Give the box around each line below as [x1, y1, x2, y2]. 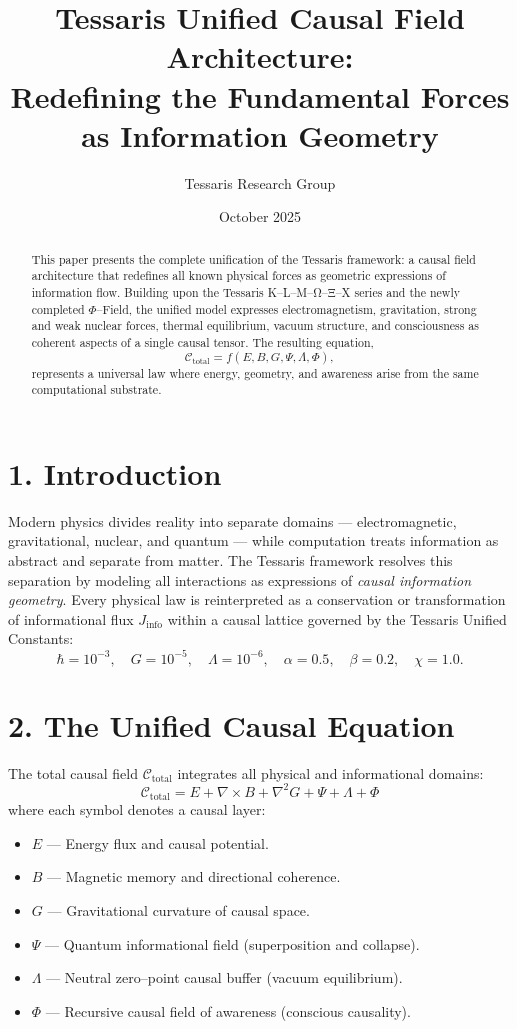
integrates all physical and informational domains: [177, 762, 484, 783]
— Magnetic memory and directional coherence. [47, 866, 341, 887]
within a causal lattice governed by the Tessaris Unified [167, 608, 507, 629]
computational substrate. [31, 381, 162, 398]
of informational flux [8, 608, 134, 629]
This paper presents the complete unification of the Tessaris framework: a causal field [31, 250, 476, 267]
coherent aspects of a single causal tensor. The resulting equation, [31, 333, 374, 350]
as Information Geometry [81, 114, 439, 155]
